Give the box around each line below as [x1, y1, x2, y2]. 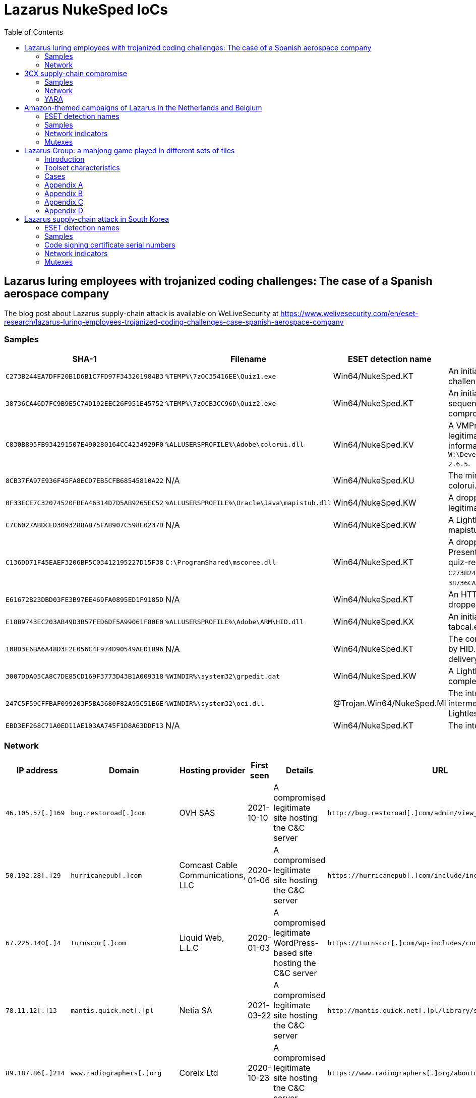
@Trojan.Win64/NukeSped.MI [333, 698, 446, 709]
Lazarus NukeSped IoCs [4, 1, 168, 18]
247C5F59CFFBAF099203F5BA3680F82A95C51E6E [6, 699, 164, 707]
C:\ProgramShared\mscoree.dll [165, 558, 276, 566]
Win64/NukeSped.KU [333, 475, 414, 486]
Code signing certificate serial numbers [44, 240, 175, 249]
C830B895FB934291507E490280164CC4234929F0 [6, 441, 164, 449]
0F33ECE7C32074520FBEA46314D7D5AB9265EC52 [6, 499, 164, 507]
